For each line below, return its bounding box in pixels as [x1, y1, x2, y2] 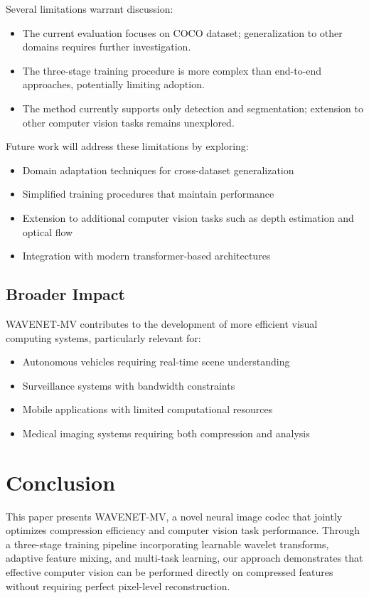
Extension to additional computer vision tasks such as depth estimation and [22, 210, 354, 225]
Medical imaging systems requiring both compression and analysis [22, 425, 310, 440]
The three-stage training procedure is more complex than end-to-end [22, 63, 322, 78]
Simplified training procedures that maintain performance [22, 186, 274, 201]
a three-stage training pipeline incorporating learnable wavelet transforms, [6, 536, 329, 551]
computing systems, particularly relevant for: [6, 330, 201, 345]
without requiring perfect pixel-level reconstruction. [6, 578, 230, 593]
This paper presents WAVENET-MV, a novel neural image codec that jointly [6, 508, 343, 523]
